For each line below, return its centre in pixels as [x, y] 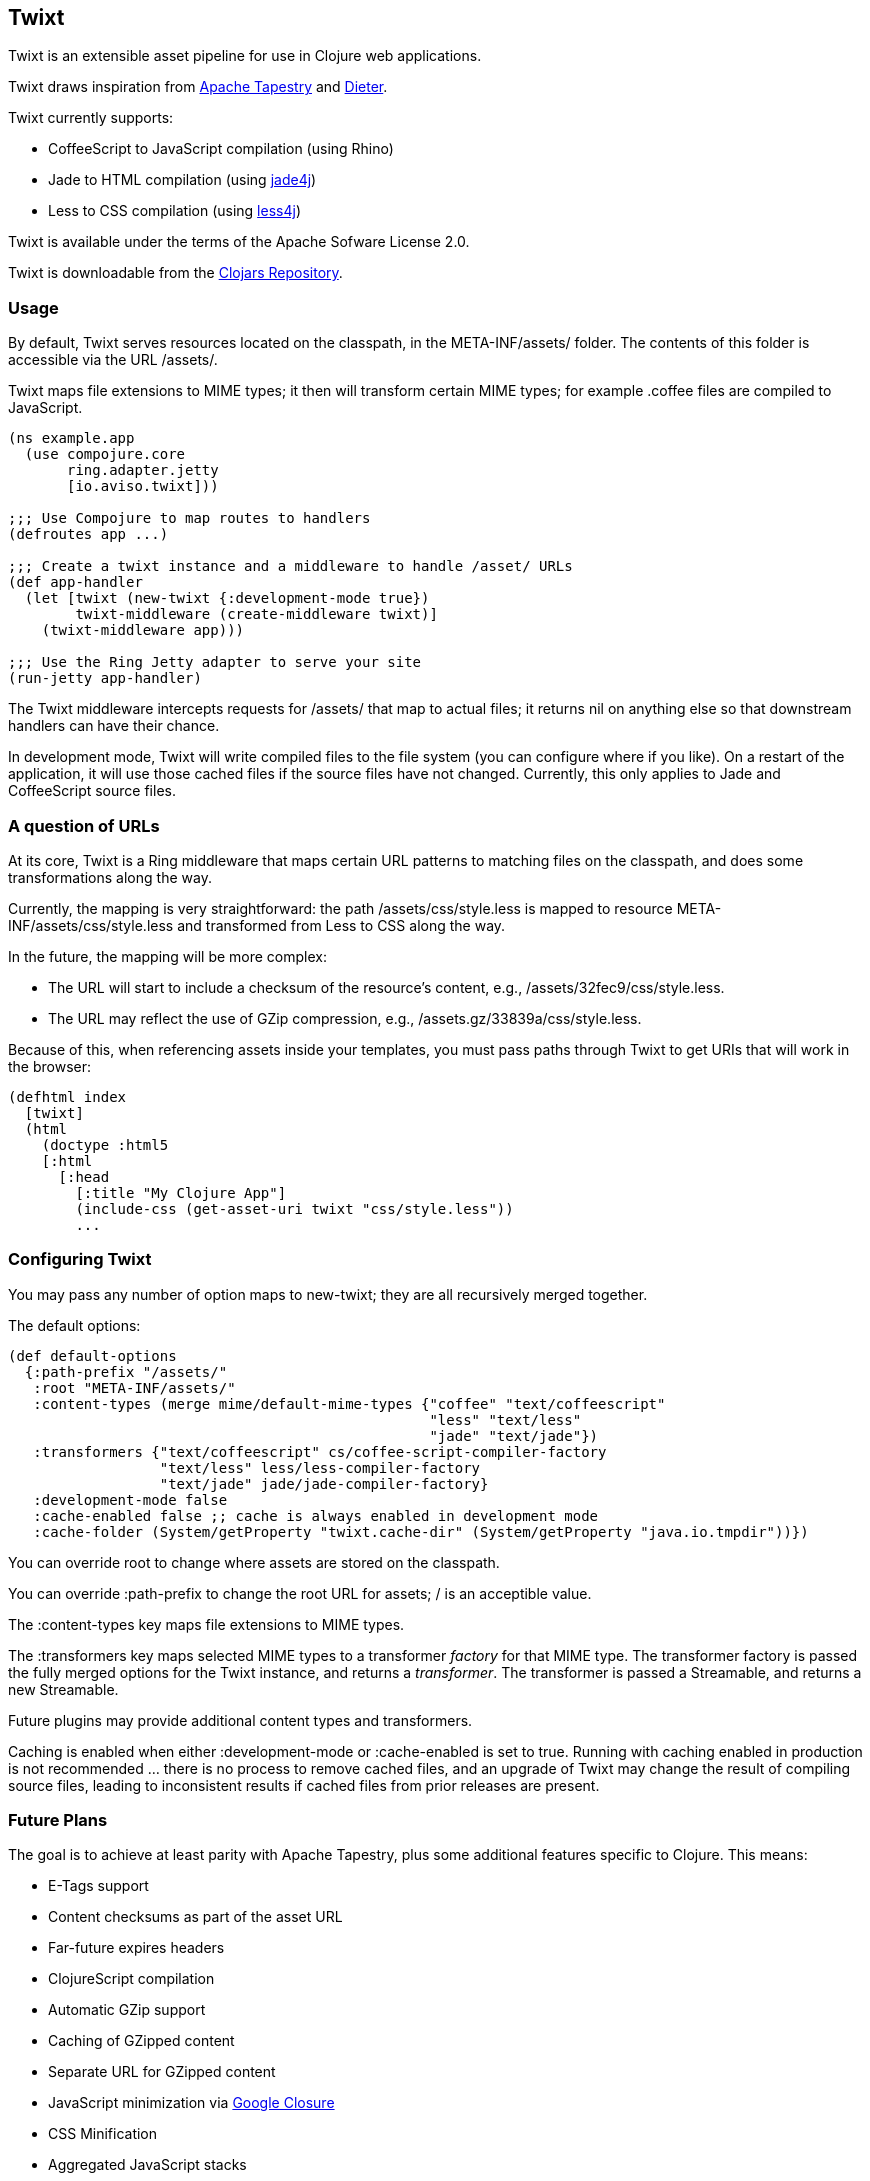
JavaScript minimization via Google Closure [191, 2103]
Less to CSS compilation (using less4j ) [174, 211]
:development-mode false [130, 1499]
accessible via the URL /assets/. [113, 360]
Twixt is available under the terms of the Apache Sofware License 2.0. [239, 242]
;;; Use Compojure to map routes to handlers [189, 518]
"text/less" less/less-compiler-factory [320, 1467]
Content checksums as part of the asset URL [195, 1917]
